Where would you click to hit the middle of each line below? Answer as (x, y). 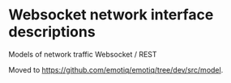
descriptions (52, 32)
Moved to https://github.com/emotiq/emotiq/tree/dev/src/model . (116, 69)
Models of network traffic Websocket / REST (83, 54)
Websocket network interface (111, 15)
